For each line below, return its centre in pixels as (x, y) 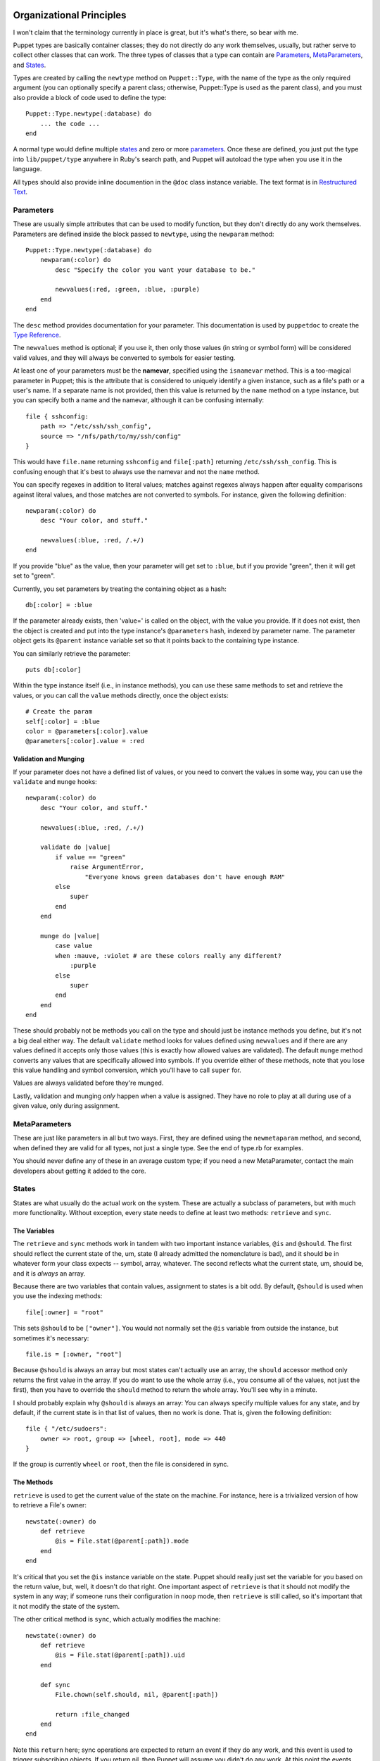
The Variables (34, 1231)
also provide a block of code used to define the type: (90, 97)
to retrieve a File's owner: (50, 1505)
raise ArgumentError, (107, 867)
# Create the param (59, 712)
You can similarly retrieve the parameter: (72, 653)
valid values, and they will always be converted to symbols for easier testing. (124, 357)
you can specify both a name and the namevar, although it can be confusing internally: (138, 400)
